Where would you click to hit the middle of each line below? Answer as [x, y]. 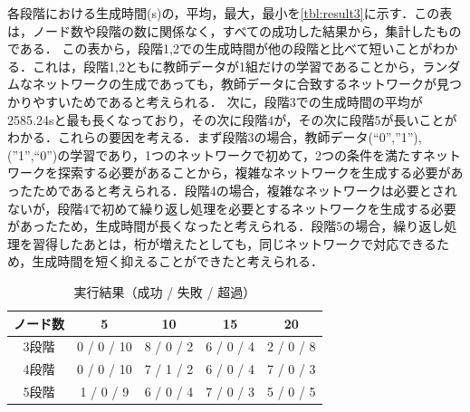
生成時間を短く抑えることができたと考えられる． [177, 261]
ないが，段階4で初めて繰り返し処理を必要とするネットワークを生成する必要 [232, 208]
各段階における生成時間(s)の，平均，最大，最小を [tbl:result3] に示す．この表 [230, 13]
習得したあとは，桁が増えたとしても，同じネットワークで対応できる [235, 243]
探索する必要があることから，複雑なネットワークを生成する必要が [254, 172]
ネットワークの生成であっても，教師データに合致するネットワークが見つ [247, 84]
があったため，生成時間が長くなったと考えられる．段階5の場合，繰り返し [226, 226]
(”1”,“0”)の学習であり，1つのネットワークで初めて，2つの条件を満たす [216, 154]
